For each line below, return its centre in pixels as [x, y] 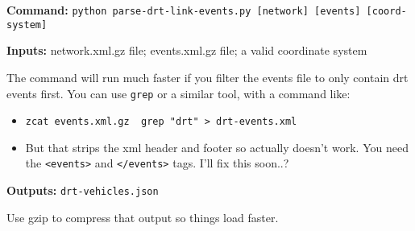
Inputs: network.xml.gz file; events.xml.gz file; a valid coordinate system [187, 50]
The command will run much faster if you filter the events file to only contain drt [207, 77]
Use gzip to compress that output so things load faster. [143, 217]
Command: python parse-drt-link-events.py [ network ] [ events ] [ [189, 10]
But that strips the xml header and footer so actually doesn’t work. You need [217, 147]
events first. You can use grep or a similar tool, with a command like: [178, 93]
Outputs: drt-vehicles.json [83, 190]
